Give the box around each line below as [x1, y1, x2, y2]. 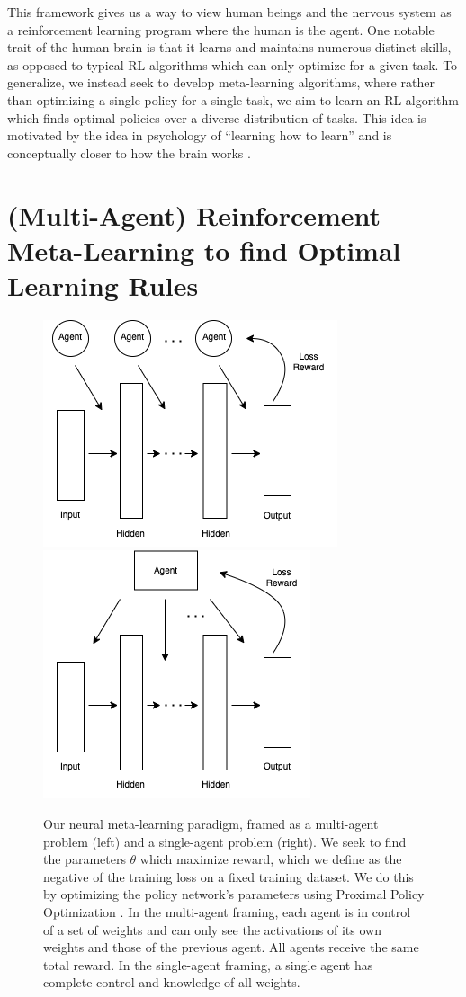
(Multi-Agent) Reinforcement [7, 196, 381, 233]
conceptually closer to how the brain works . [7, 143, 251, 162]
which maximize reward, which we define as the [139, 850, 402, 868]
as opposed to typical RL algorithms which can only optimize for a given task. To [7, 55, 458, 74]
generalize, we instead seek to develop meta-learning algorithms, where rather [7, 73, 435, 92]
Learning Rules [7, 266, 199, 303]
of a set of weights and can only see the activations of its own [43, 920, 381, 939]
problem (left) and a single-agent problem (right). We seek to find [43, 832, 407, 850]
